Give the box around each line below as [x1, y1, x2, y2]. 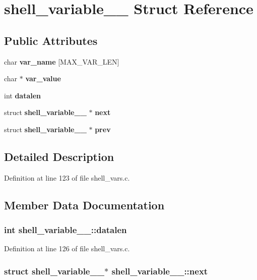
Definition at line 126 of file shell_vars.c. [4, 243, 130, 254]
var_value [25, 73, 61, 84]
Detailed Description [4, 148, 114, 164]
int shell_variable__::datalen [4, 223, 127, 236]
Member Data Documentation [4, 197, 165, 212]
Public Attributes [4, 32, 98, 48]
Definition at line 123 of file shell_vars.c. [4, 172, 130, 183]
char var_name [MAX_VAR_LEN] [4, 56, 119, 67]
